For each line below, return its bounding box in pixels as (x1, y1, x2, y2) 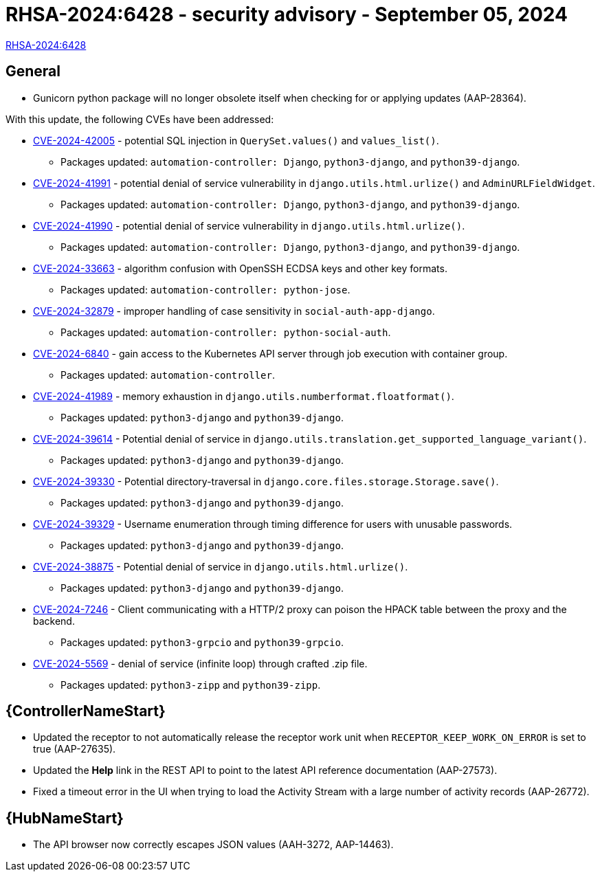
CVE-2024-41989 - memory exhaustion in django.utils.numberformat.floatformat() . (33, 390, 454, 402)
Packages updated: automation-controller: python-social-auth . (60, 326, 391, 338)
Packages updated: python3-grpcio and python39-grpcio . (60, 636, 344, 648)
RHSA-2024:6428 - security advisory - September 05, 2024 (5, 3, 568, 26)
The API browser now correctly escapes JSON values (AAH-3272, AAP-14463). (33, 839, 394, 851)
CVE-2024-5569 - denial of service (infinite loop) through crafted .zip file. (33, 657, 368, 669)
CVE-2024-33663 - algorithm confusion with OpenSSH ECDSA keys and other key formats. (33, 262, 447, 274)
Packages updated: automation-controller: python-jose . (60, 283, 351, 296)
